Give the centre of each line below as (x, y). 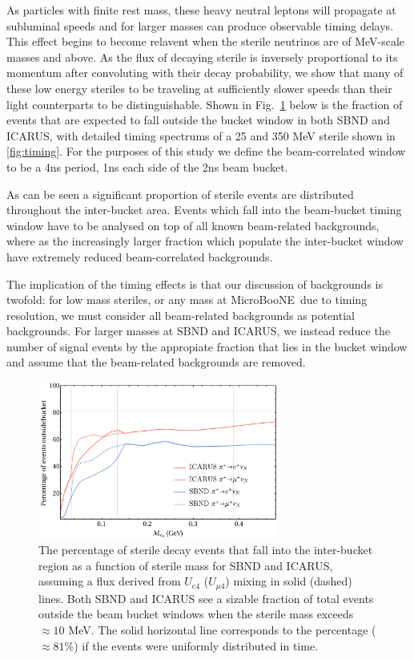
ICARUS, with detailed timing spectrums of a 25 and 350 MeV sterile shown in (201, 135)
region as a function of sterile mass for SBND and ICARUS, (186, 565)
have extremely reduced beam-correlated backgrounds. (140, 256)
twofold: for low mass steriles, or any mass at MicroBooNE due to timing (187, 300)
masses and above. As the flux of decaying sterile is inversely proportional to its (202, 57)
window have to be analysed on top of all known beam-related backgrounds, (193, 225)
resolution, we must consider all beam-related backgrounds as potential (181, 315)
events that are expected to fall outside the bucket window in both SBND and (198, 120)
